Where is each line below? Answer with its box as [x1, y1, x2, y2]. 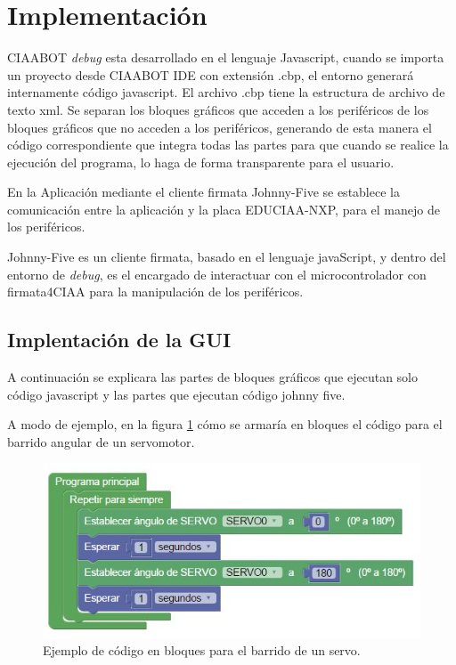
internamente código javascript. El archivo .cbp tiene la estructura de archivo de [7, 83, 445, 101]
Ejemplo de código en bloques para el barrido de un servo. [43, 641, 361, 660]
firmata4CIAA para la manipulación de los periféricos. [7, 282, 304, 301]
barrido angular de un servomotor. [7, 432, 195, 450]
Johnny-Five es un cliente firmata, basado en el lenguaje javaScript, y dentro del [7, 247, 446, 266]
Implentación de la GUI [7, 326, 232, 353]
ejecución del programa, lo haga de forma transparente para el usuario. [7, 152, 395, 171]
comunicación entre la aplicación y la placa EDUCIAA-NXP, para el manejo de [7, 199, 440, 218]
